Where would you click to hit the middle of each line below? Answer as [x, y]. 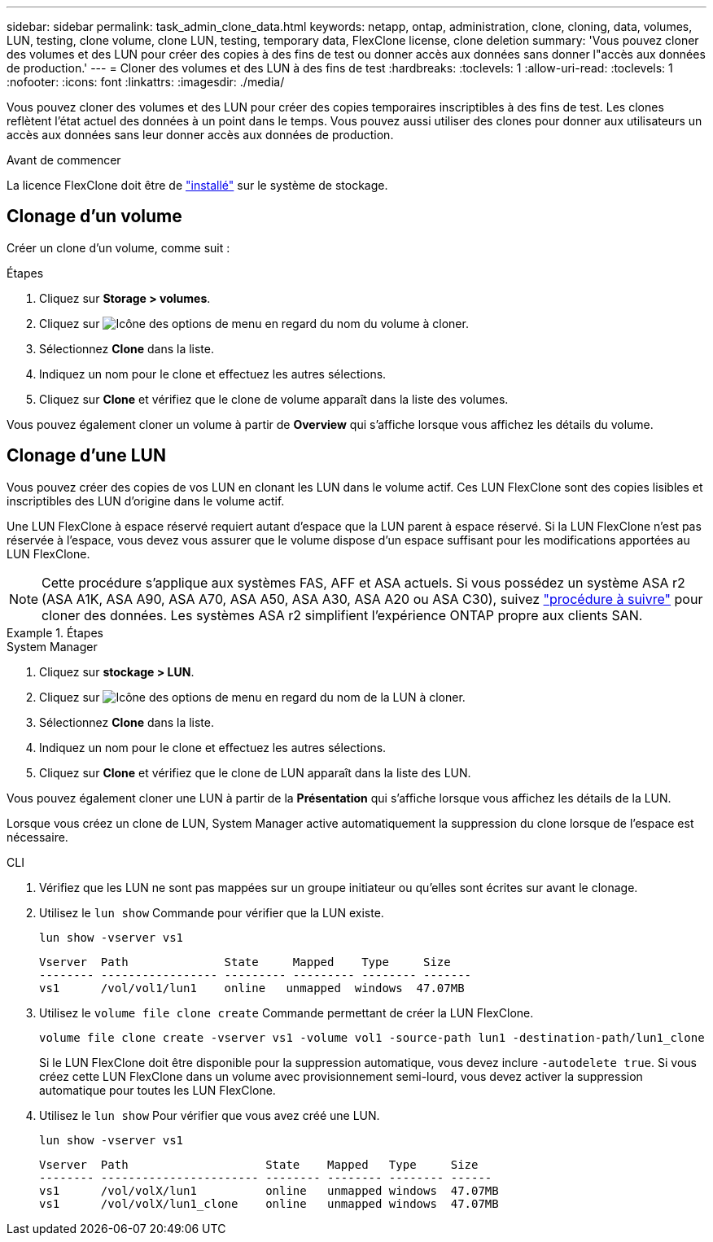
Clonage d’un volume [94, 216]
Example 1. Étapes [55, 632]
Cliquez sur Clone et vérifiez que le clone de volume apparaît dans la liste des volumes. [274, 399]
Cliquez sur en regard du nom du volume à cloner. [254, 323]
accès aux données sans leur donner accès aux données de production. [200, 135]
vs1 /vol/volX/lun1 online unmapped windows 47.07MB [269, 1190]
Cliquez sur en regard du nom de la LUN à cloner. [252, 697]
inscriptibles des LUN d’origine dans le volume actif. [146, 501]
